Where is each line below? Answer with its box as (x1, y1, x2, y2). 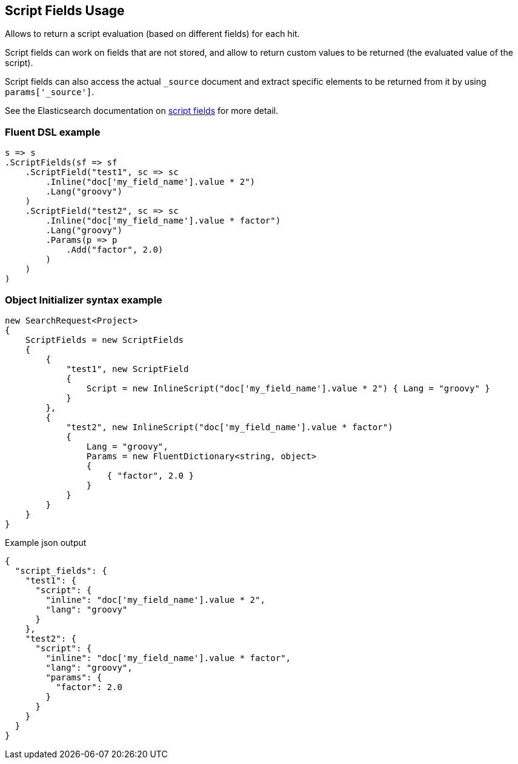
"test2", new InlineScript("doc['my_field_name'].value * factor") (66, 422, 393, 432)
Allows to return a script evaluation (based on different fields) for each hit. (5, 28, 300, 39)
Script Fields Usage (5, 3, 125, 18)
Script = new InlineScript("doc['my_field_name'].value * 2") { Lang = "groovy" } (86, 383, 490, 393)
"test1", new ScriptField (66, 364, 189, 374)
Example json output (5, 537, 87, 548)
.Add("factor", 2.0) (66, 245, 164, 255)
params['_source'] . (5, 87, 95, 98)
